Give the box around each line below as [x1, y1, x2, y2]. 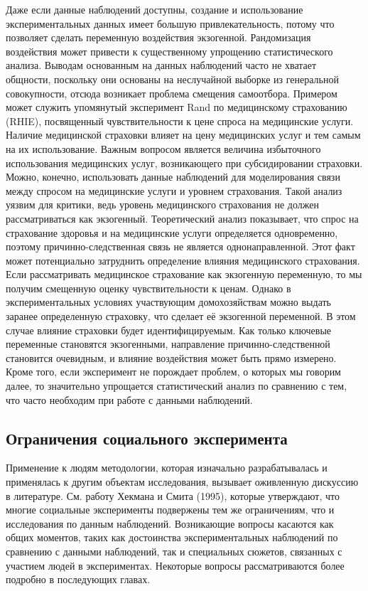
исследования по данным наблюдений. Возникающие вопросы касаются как [6, 516, 334, 531]
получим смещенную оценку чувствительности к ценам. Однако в [6, 280, 291, 295]
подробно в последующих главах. [6, 572, 151, 587]
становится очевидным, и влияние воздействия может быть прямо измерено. [6, 350, 337, 365]
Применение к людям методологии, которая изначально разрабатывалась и [6, 460, 328, 475]
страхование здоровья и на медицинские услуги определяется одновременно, [6, 225, 338, 240]
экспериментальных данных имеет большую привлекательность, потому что [6, 16, 335, 31]
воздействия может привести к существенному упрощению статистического [6, 43, 333, 58]
